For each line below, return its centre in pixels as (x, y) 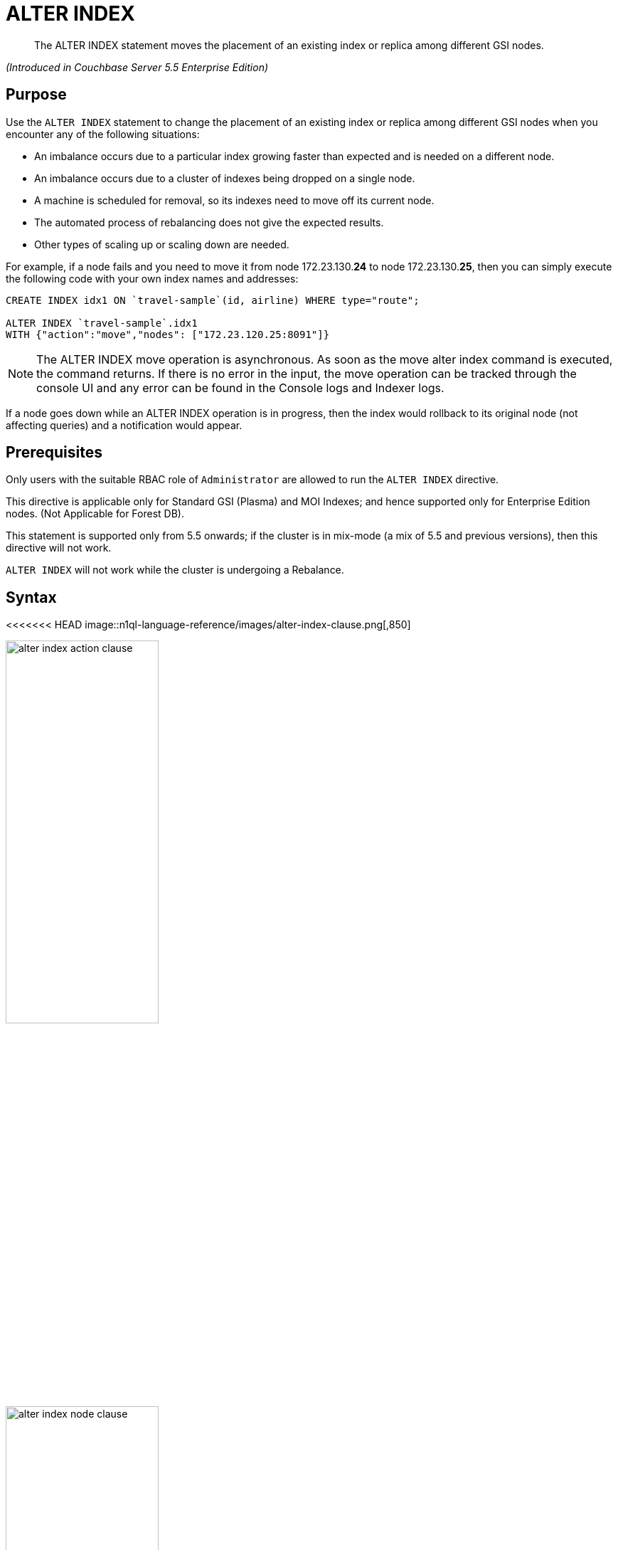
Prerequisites (54, 453)
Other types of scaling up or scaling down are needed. (162, 244)
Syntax (31, 597)
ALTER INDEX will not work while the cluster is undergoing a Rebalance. (175, 570)
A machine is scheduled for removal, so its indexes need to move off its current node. (234, 200)
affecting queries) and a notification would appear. (124, 425)
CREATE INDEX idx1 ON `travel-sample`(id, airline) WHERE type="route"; (213, 300)
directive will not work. (59, 548)
